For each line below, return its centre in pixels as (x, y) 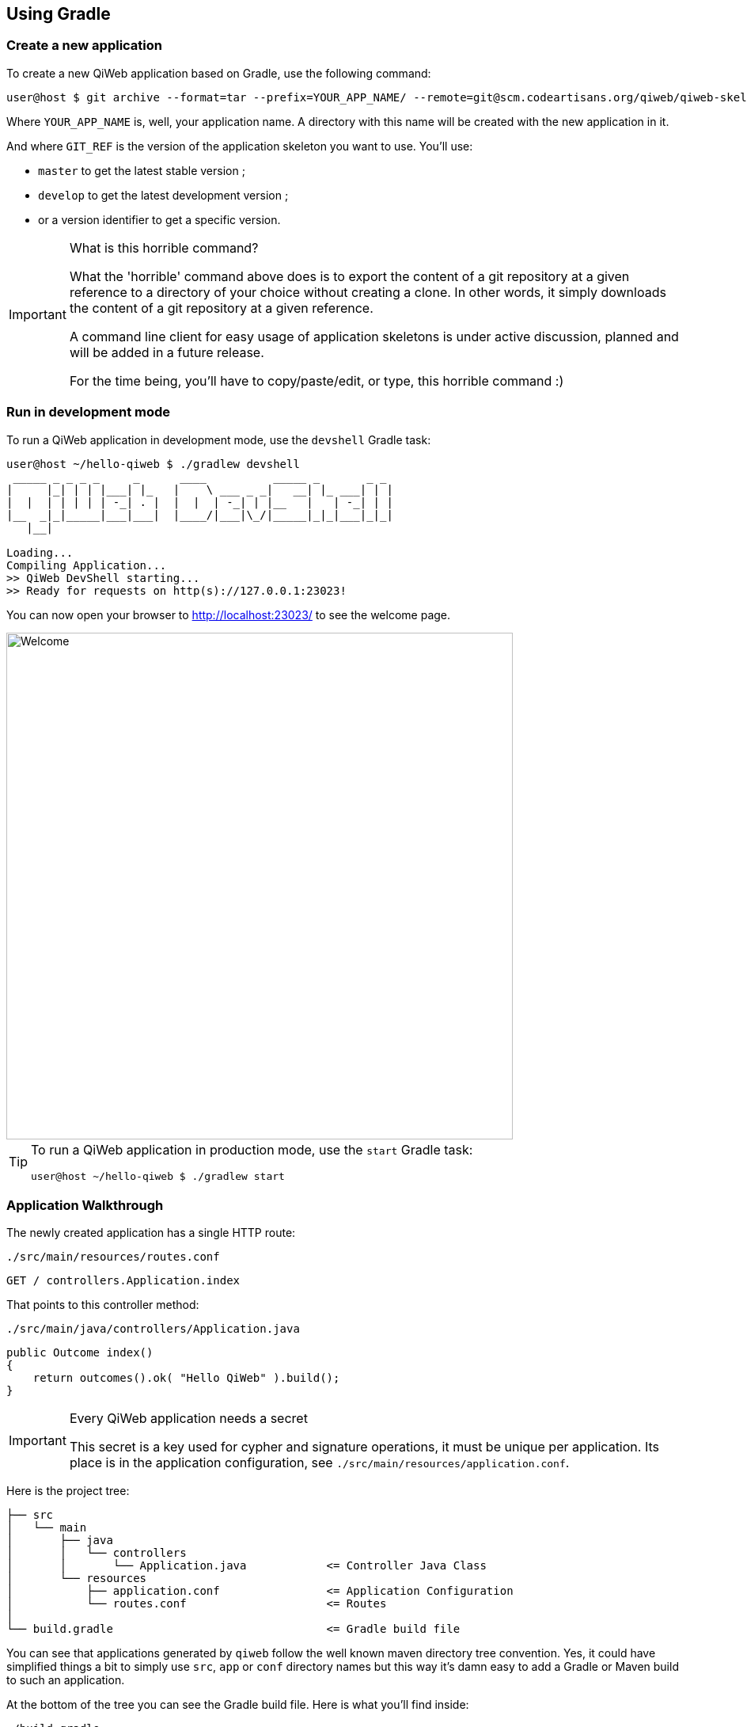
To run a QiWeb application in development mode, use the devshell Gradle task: (219, 439)
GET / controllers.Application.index (123, 1281)
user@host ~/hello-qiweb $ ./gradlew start (158, 1176)
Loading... (40, 552)
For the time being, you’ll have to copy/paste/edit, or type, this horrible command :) (317, 380)
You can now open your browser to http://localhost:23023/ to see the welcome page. (229, 614)
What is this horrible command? (164, 247)
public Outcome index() (80, 1353)
